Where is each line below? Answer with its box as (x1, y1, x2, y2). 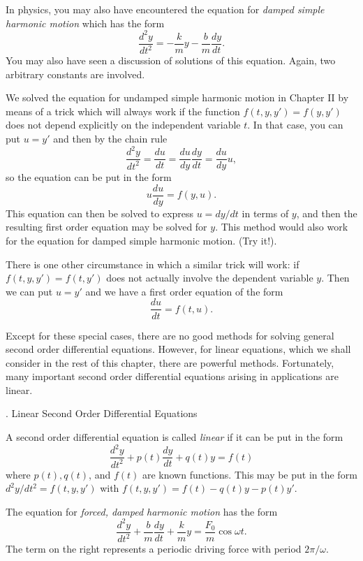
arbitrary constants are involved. (6, 66, 145, 81)
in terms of (242, 205, 289, 220)
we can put (6, 284, 53, 298)
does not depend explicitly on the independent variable (6, 117, 241, 132)
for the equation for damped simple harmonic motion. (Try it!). (6, 233, 277, 248)
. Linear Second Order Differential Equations (6, 406, 198, 421)
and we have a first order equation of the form (85, 284, 283, 298)
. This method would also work (215, 219, 348, 234)
